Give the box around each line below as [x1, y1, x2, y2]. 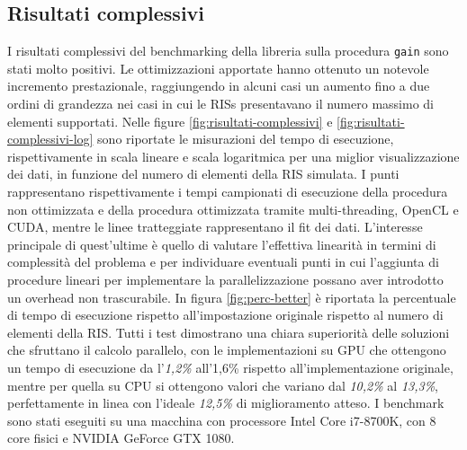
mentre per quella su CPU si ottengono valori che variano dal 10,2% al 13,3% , [7, 375, 438, 394]
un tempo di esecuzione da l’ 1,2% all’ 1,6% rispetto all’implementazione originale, [7, 357, 454, 376]
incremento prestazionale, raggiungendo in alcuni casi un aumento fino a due [7, 76, 430, 95]
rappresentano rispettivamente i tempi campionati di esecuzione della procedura [7, 182, 448, 201]
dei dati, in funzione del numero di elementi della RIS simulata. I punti [7, 164, 400, 183]
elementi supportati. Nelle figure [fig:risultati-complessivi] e [7, 111, 333, 130]
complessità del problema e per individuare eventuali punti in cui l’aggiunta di [7, 252, 439, 271]
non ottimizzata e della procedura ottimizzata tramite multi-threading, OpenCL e [7, 199, 459, 218]
